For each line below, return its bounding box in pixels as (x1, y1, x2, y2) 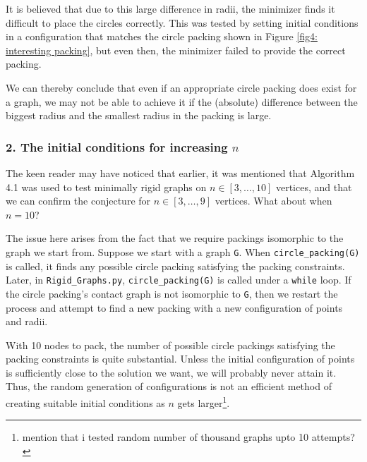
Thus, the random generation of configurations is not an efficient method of (6, 379, 332, 394)
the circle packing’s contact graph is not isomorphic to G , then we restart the (6, 286, 338, 300)
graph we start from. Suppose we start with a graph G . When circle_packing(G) (6, 244, 360, 259)
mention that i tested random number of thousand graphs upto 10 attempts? (22, 430, 355, 444)
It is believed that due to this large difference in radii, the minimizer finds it (6, 1, 335, 16)
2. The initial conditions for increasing (6, 138, 228, 155)
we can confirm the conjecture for (6, 193, 151, 208)
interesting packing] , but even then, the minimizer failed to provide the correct (6, 42, 346, 57)
